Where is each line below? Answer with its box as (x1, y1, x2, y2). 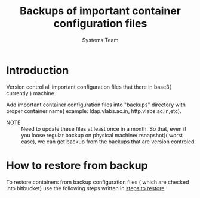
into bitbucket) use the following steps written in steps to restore (6, 184, 165, 191)
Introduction (6, 64, 69, 77)
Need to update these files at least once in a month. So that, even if (21, 125, 187, 132)
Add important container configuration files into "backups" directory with (6, 101, 186, 108)
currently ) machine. (6, 89, 56, 96)
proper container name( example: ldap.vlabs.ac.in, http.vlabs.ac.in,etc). (6, 107, 182, 114)
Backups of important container (20, 4, 181, 18)
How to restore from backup (6, 159, 148, 172)
